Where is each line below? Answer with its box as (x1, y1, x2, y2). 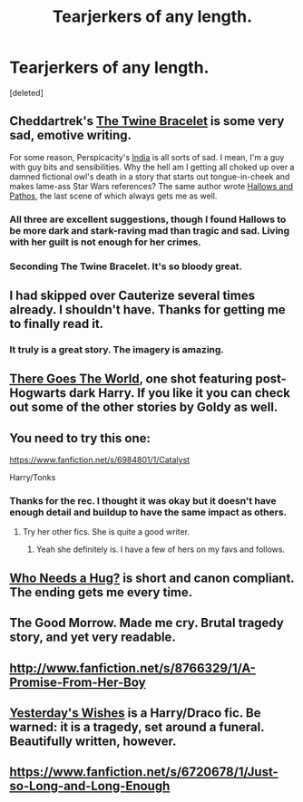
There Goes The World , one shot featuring (9, 372, 253, 387)
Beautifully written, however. (9, 733, 177, 749)
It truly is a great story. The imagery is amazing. (9, 343, 225, 355)
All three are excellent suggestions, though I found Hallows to (9, 213, 287, 226)
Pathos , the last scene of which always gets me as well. (9, 190, 218, 201)
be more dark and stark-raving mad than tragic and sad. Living (9, 224, 290, 237)
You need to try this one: (9, 430, 151, 446)
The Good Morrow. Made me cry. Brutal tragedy (9, 615, 284, 631)
